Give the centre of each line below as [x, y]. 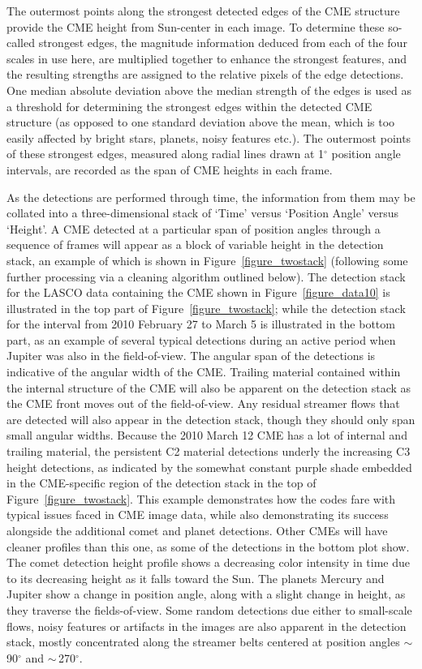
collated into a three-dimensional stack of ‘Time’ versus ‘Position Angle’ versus [203, 213]
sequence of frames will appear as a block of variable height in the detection [195, 244]
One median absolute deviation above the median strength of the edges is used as [209, 90]
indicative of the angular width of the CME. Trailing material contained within [204, 372]
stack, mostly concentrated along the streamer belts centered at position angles [203, 642]
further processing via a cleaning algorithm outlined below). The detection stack [206, 276]
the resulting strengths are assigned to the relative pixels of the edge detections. [205, 74]
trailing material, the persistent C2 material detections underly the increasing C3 [209, 451]
